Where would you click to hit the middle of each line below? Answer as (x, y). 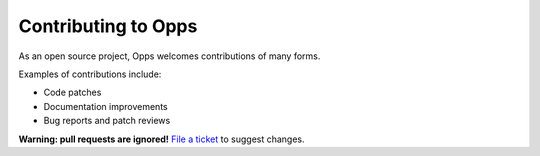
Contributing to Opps (108, 26)
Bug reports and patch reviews (107, 121)
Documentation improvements (106, 106)
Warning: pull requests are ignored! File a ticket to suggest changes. (161, 139)
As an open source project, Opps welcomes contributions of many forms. (169, 56)
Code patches (72, 92)
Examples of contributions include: (90, 74)
